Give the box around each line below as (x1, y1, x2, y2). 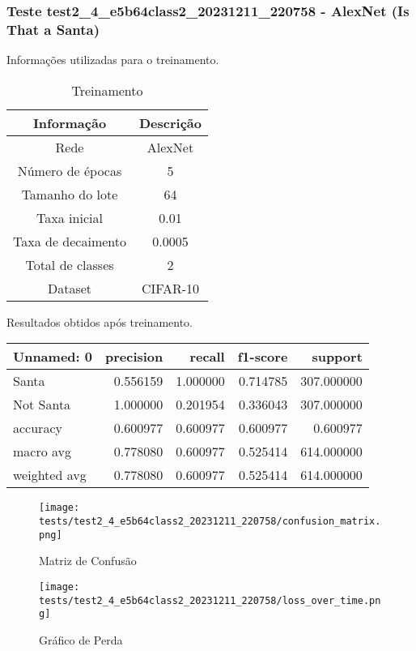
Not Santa (13, 395, 71, 414)
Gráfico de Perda (39, 631, 123, 648)
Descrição (138, 113, 202, 132)
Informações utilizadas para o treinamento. (6, 51, 219, 68)
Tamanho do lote (21, 184, 118, 203)
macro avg (13, 442, 72, 461)
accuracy (13, 418, 62, 438)
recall (189, 347, 225, 366)
